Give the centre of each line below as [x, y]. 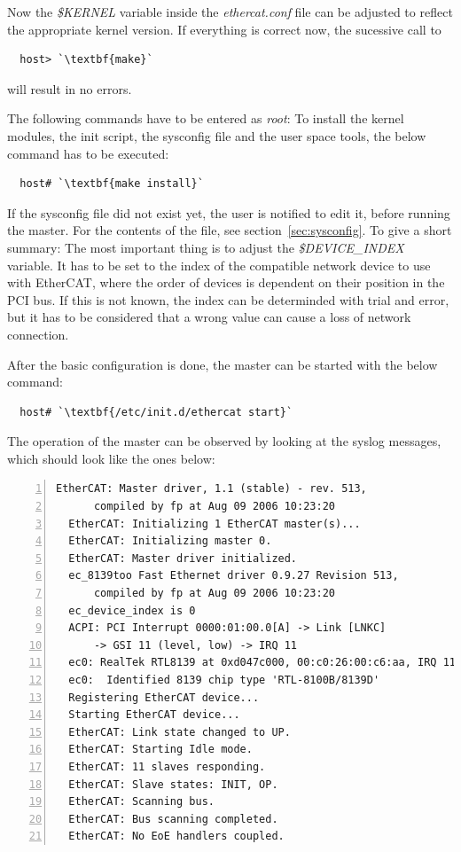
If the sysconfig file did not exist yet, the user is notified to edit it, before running [229, 212]
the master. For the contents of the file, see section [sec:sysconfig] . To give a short [230, 230]
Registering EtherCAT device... [164, 697]
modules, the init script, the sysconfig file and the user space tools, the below [217, 135]
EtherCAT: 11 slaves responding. [167, 766]
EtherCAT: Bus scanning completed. [173, 819]
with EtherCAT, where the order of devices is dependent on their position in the [226, 282]
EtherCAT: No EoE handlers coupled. [176, 836]
